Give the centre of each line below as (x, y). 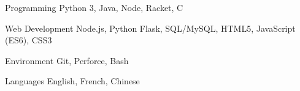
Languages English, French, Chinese (72, 81)
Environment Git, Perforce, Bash (67, 60)
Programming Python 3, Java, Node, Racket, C (94, 7)
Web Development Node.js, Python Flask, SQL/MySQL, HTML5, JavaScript (150, 28)
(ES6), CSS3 (29, 40)
